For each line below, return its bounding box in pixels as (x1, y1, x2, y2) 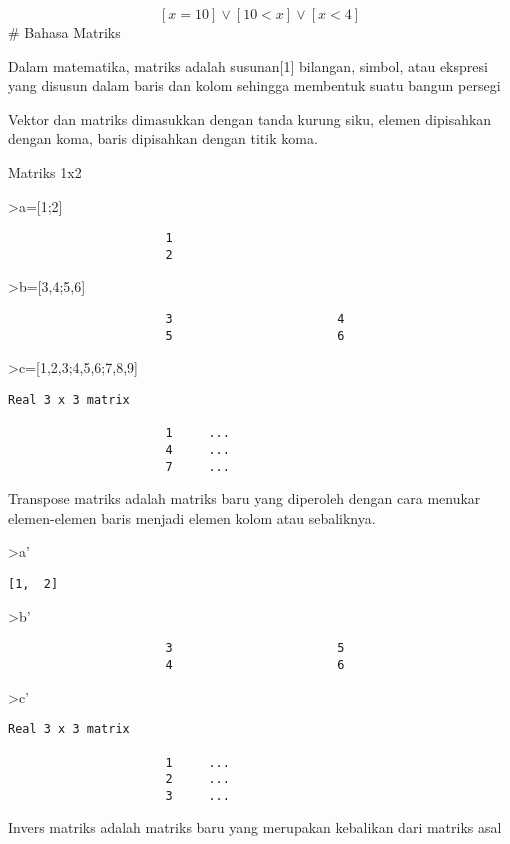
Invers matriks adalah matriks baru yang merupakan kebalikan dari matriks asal (8, 817, 502, 838)
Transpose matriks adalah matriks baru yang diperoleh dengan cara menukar (8, 488, 481, 509)
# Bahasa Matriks (8, 22, 121, 42)
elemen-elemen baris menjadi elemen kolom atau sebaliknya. (8, 507, 376, 528)
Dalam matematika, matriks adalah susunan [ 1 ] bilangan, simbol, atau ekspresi (8, 55, 488, 76)
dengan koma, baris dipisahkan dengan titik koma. (8, 128, 318, 149)
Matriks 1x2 (8, 161, 82, 182)
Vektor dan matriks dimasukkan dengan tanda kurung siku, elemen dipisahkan (8, 108, 492, 129)
